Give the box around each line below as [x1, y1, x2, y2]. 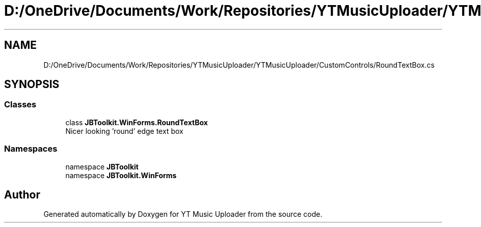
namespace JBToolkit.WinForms [65, 171, 177, 180]
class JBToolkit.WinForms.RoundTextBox [65, 118, 208, 127]
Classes [4, 99, 37, 110]
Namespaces [4, 144, 58, 154]
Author [4, 188, 40, 201]
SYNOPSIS [4, 78, 60, 91]
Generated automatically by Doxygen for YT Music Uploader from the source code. [43, 210, 323, 219]
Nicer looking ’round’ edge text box [65, 126, 183, 135]
